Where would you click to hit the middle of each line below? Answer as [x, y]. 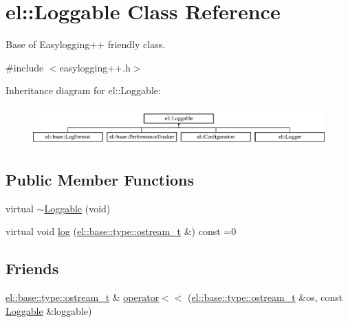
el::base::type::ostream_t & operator [83, 297]
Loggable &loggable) [49, 310]
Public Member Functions [100, 179]
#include [25, 67]
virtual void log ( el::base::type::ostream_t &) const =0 [121, 231]
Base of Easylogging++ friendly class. [86, 44]
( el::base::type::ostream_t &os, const [265, 297]
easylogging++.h [95, 67]
